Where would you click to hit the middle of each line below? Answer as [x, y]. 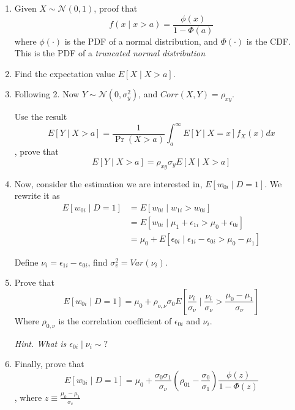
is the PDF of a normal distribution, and [141, 41]
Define [26, 262]
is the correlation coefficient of [115, 320]
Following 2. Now [47, 94]
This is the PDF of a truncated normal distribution [110, 53]
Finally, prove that [49, 364]
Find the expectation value [65, 73]
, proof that [116, 8]
